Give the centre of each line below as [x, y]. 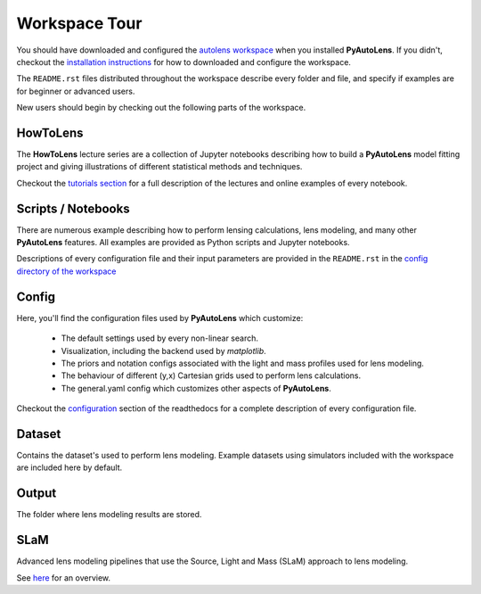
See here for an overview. [64, 577]
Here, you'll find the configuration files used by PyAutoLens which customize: [160, 318]
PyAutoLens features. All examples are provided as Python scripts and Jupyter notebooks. [183, 243]
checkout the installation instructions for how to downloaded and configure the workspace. [184, 62]
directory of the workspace [66, 271]
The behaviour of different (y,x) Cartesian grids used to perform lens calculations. [211, 375]
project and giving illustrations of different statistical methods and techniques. [159, 167]
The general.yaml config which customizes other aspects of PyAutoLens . [196, 388]
